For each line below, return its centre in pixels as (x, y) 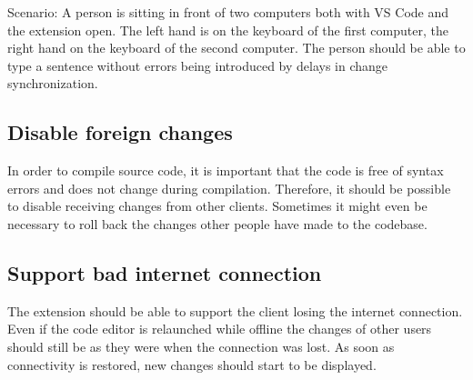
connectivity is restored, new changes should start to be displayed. (192, 364)
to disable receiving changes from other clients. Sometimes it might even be (217, 206)
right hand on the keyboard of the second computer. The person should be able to (236, 48)
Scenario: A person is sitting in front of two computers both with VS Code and (228, 12)
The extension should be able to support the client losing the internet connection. (235, 310)
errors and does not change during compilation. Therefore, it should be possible (229, 188)
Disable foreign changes (120, 132)
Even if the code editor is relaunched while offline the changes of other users (220, 329)
